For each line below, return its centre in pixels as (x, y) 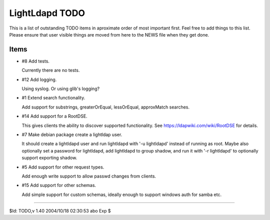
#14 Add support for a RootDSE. (54, 116)
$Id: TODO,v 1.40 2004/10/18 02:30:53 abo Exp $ (60, 211)
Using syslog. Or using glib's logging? (61, 89)
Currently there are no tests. (51, 70)
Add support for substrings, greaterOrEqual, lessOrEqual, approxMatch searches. (106, 107)
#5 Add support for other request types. (63, 167)
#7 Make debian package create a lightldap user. (72, 134)
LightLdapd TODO (47, 13)
